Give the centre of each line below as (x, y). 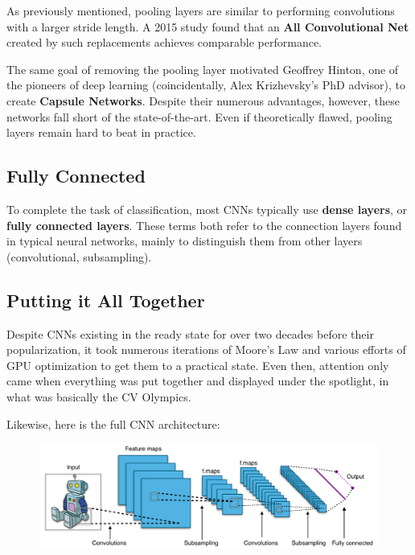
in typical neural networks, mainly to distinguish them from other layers (185, 241)
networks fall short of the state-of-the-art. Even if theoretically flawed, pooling (199, 116)
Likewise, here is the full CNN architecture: (113, 423)
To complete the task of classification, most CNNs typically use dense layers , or (207, 209)
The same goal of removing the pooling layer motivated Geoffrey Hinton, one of (203, 69)
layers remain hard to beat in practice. (101, 132)
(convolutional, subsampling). (79, 256)
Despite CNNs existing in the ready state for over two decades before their (190, 333)
